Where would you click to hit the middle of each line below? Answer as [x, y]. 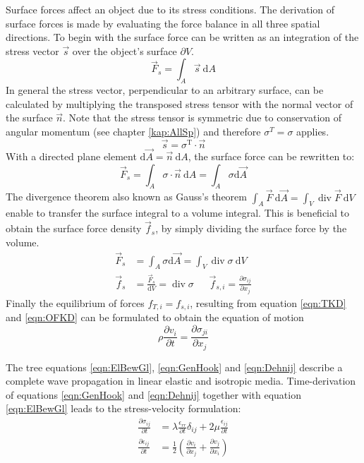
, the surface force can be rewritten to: [271, 156]
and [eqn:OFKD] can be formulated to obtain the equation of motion [155, 317]
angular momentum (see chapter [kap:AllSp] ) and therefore [133, 131]
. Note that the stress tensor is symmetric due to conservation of [202, 118]
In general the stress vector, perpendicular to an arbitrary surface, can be [165, 90]
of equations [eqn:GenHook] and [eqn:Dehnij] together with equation [153, 394]
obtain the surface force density [74, 228]
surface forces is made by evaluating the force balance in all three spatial [163, 23]
